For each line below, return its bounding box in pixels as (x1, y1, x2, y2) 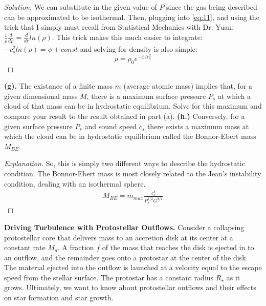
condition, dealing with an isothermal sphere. (4, 178, 146, 189)
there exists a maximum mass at (147, 120, 249, 131)
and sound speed (84, 120, 137, 131)
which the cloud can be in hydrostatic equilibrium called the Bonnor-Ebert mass (4, 131, 256, 141)
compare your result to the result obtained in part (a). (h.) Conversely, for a (4, 111, 245, 121)
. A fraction (57, 242, 94, 253)
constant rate (4, 242, 46, 253)
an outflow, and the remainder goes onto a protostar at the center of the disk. (4, 252, 248, 262)
